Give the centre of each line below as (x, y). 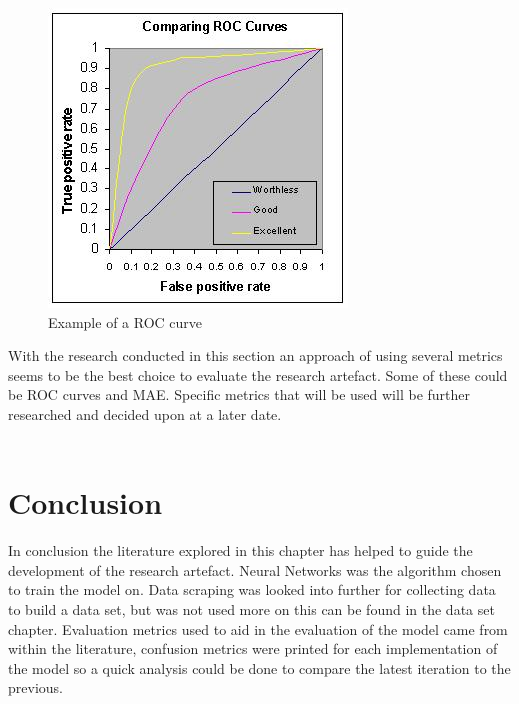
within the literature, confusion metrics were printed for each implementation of (253, 648)
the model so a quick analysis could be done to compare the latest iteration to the (259, 667)
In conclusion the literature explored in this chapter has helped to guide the (240, 550)
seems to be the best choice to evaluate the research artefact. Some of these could (258, 374)
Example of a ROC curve (125, 321)
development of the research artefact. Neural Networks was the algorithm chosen (255, 569)
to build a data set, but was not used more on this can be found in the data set (251, 609)
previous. (35, 687)
